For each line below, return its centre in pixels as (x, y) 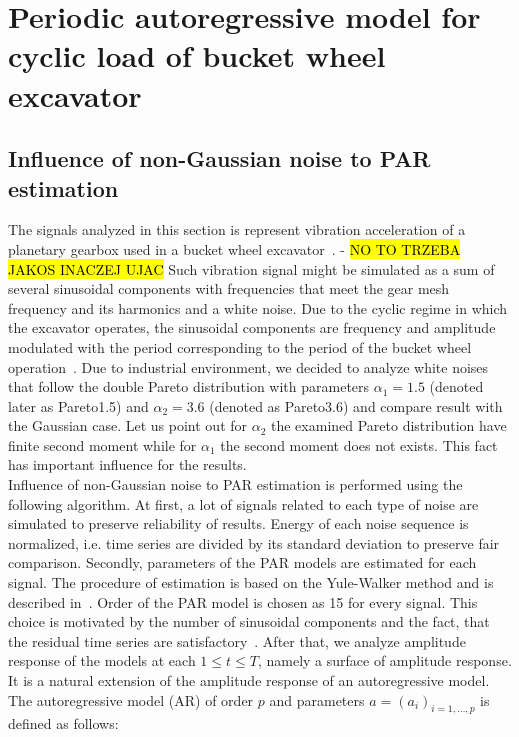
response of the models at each (102, 660)
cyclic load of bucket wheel (197, 55)
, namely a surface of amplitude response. (384, 660)
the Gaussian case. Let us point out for (128, 425)
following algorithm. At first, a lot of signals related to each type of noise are (243, 503)
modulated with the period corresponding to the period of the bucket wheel (240, 346)
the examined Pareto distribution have (389, 425)
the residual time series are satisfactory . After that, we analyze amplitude (237, 640)
